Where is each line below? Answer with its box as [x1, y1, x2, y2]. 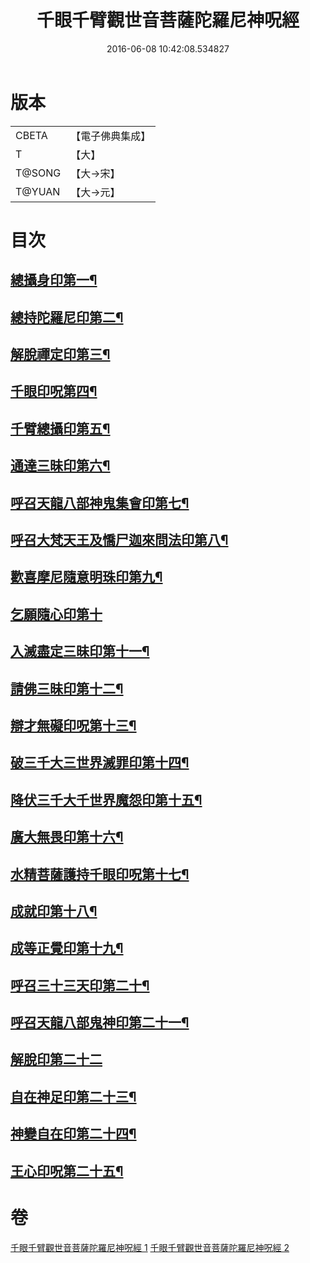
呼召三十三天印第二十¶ [10, 977, 150, 994]
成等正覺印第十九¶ [10, 940, 124, 957]
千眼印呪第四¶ [10, 383, 98, 400]
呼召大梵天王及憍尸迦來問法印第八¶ [10, 532, 229, 548]
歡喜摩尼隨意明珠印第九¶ [10, 569, 163, 586]
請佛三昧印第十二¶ [10, 680, 124, 697]
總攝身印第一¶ [10, 272, 98, 289]
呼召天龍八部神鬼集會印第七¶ [10, 494, 190, 511]
